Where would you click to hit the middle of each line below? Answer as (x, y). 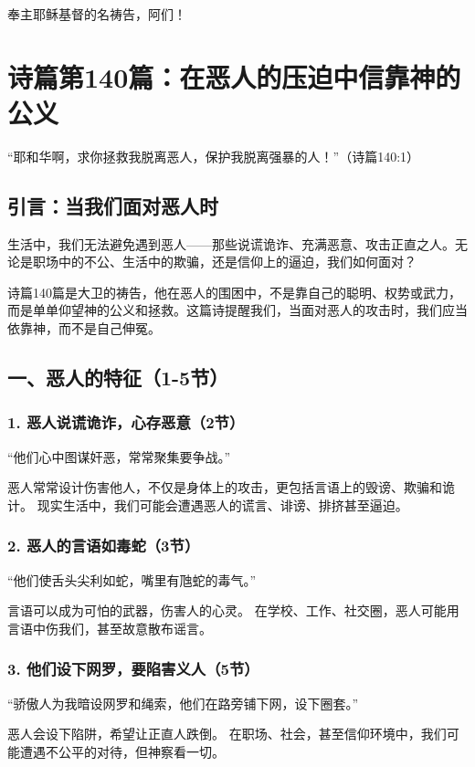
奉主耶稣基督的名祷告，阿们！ (97, 14)
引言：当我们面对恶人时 (113, 205)
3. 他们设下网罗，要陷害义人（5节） (133, 669)
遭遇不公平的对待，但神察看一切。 (122, 751)
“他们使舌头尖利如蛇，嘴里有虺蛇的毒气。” (132, 579)
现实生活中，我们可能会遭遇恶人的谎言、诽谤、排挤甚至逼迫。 (222, 504)
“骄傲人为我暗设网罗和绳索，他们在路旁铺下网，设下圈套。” (183, 703)
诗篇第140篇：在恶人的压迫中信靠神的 (234, 76)
